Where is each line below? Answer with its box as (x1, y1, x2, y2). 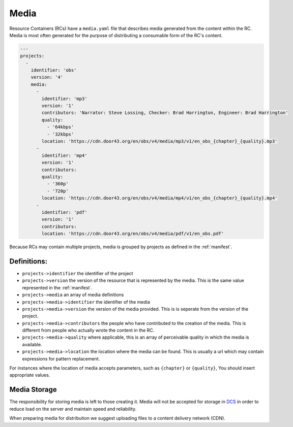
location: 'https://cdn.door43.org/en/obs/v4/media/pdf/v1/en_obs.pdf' (41, 231, 224, 237)
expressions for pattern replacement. (22, 355, 100, 362)
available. (22, 341, 43, 347)
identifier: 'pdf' (41, 209, 87, 215)
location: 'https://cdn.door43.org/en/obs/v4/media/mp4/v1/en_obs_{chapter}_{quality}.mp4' (41, 195, 278, 201)
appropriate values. (9, 372, 50, 378)
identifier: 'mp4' (41, 152, 87, 158)
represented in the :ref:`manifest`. (22, 284, 93, 290)
